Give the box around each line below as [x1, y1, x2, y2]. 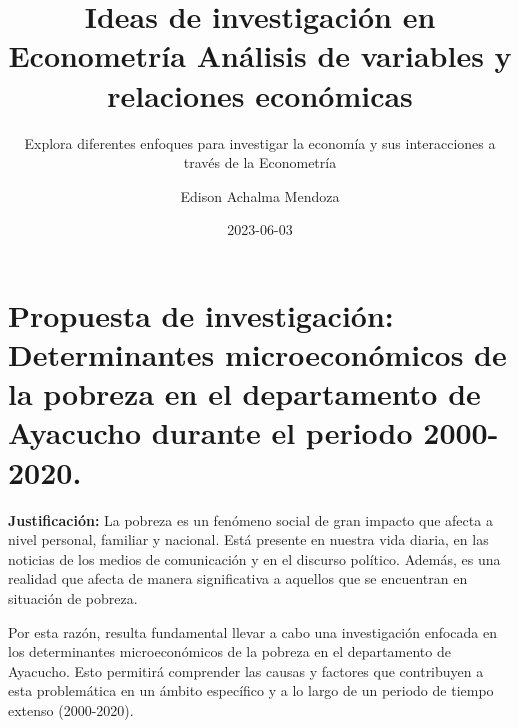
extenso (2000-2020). [8, 699, 134, 720]
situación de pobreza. [8, 587, 138, 608]
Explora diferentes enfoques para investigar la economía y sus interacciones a [24, 132, 496, 153]
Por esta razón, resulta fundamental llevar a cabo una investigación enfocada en [8, 621, 498, 642]
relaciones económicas [107, 74, 413, 115]
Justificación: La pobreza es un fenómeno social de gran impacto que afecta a [8, 509, 493, 530]
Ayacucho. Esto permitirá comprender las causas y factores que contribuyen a [8, 660, 484, 681]
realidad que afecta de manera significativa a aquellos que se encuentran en [8, 568, 468, 589]
